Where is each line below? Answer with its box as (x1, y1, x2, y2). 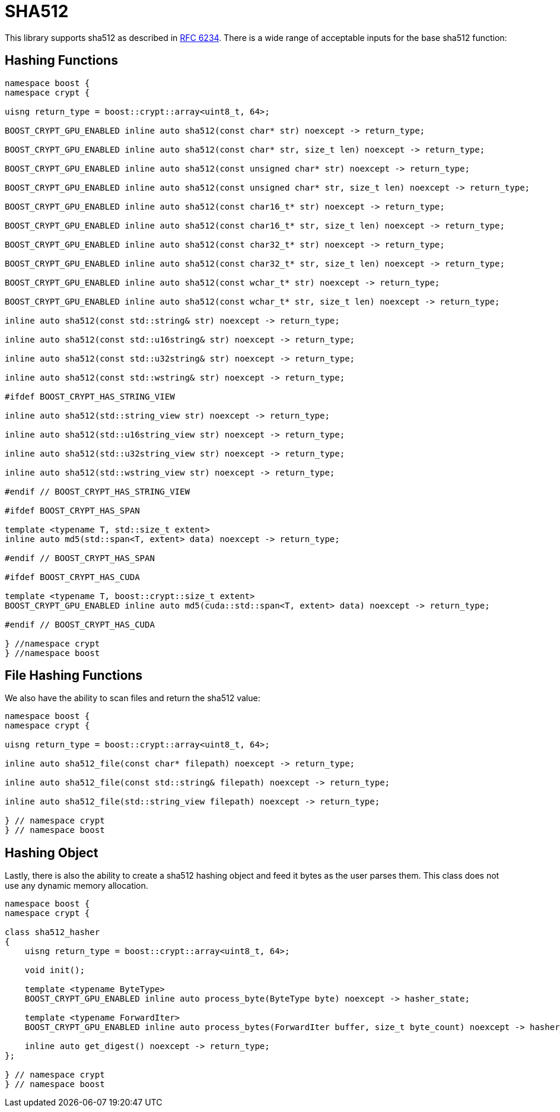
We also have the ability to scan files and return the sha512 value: (5, 693, 260, 704)
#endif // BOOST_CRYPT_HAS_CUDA (5, 619, 155, 629)
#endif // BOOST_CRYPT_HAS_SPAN (5, 553, 155, 563)
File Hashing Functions (5, 668, 143, 683)
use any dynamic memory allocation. (5, 880, 148, 891)
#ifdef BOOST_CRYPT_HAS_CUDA (5, 572, 140, 582)
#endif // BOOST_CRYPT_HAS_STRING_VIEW (5, 486, 190, 496)
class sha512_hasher (5, 927, 100, 937)
